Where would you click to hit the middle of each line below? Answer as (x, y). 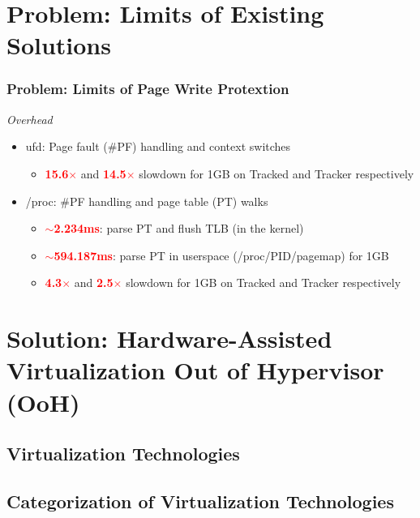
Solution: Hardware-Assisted (169, 338)
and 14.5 (103, 173)
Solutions (59, 45)
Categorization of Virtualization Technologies (200, 501)
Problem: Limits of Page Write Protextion (148, 89)
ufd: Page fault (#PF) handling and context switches (158, 146)
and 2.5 (94, 283)
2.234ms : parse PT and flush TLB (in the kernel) (179, 228)
